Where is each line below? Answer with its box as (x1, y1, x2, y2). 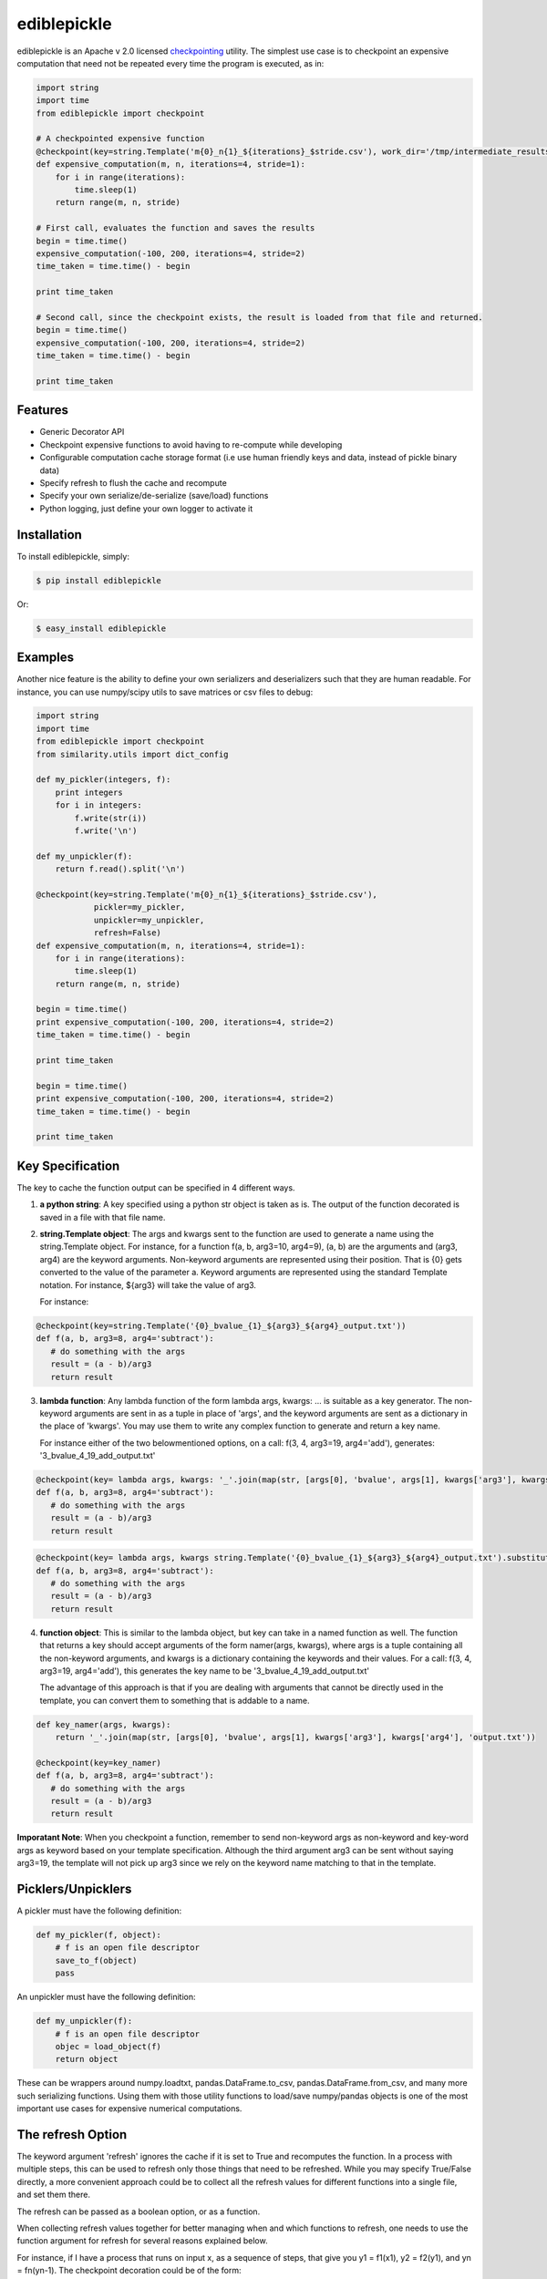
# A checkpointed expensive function (36, 133, 205, 144)
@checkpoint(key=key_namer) (36, 1758, 161, 1768)
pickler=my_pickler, (93, 902, 186, 913)
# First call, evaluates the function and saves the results (36, 223, 315, 233)
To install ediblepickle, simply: (16, 551, 129, 562)
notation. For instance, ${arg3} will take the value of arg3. (39, 1279, 257, 1290)
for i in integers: (55, 800, 143, 810)
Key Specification (16, 1158, 120, 1173)
